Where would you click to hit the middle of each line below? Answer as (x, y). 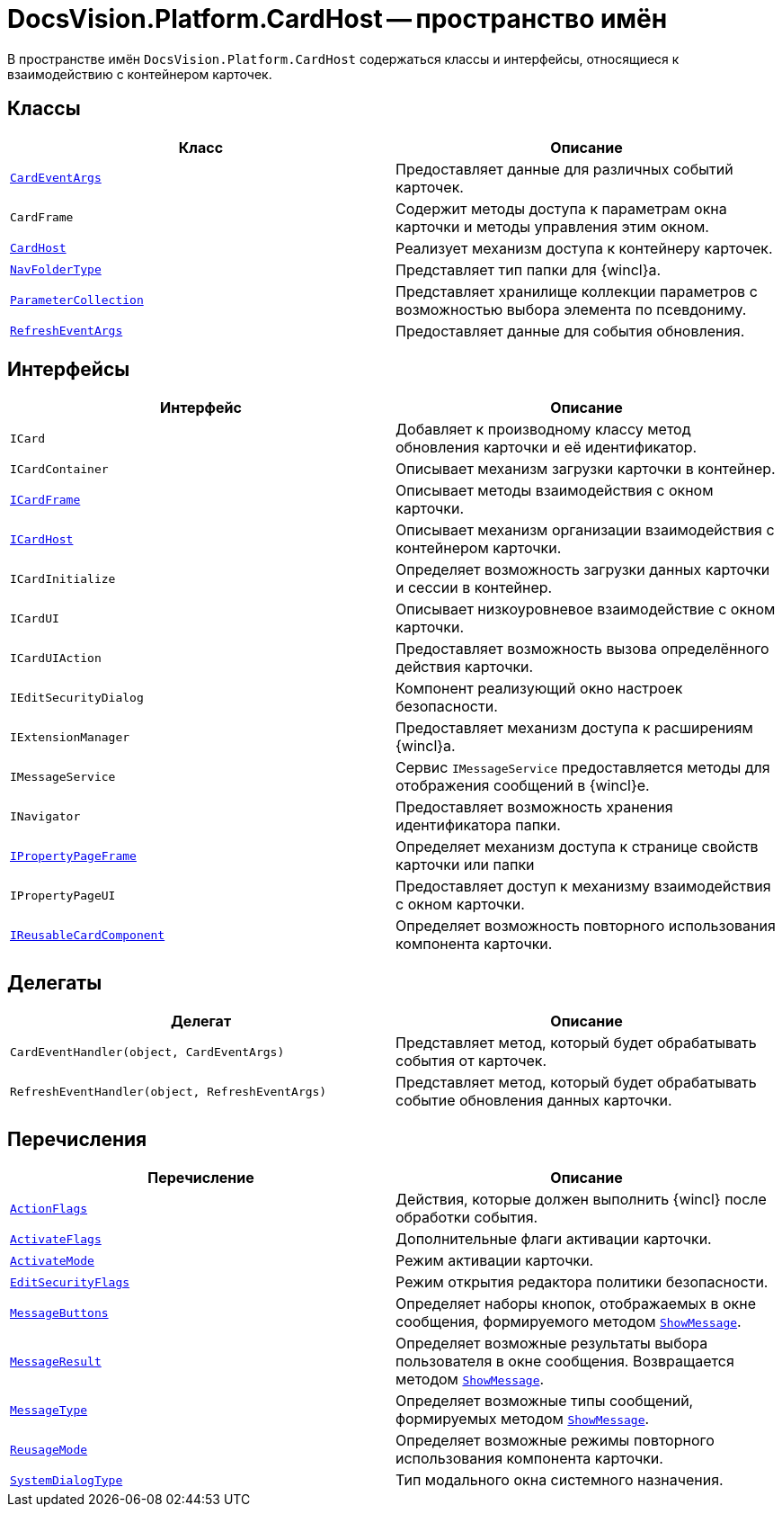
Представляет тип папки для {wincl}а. (529, 269)
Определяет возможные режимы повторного (555, 1441)
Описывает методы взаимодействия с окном (555, 491)
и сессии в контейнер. (474, 588)
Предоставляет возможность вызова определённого (582, 649)
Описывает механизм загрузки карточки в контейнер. (586, 469)
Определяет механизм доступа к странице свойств (577, 847)
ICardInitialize (63, 578)
